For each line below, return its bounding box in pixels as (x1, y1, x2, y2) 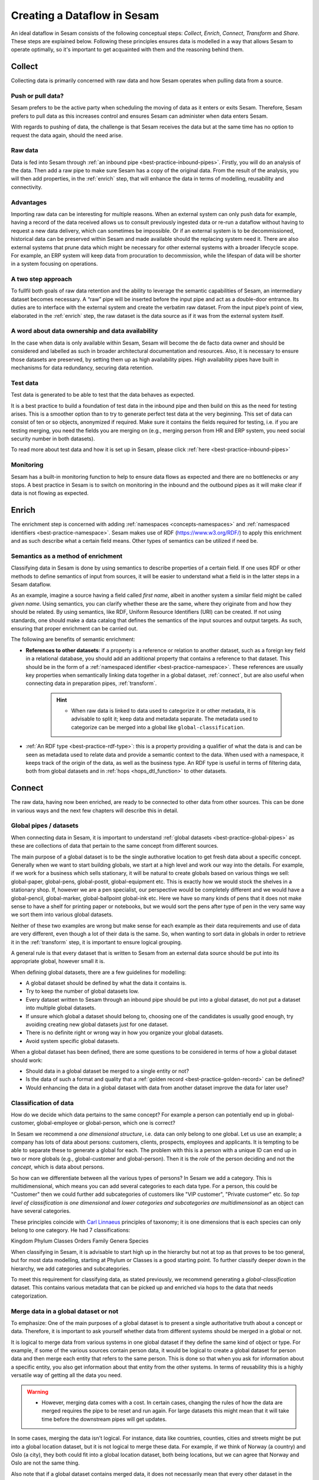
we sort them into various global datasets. (11, 911, 113, 918)
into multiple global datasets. (25, 1004, 96, 1012)
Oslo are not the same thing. (11, 1459, 80, 1466)
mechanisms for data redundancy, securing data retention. (11, 364, 154, 371)
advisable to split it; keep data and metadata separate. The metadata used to (71, 715, 258, 722)
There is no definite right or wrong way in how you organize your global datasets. (25, 1029, 224, 1036)
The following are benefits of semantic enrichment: (11, 636, 135, 643)
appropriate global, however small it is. (11, 958, 105, 965)
